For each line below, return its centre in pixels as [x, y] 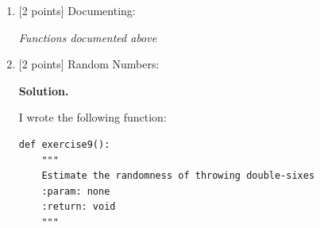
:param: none [76, 191]
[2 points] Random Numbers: [89, 64]
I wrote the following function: [93, 117]
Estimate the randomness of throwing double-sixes [178, 176]
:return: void [79, 207]
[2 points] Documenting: [77, 10]
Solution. [44, 90]
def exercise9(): [64, 144]
